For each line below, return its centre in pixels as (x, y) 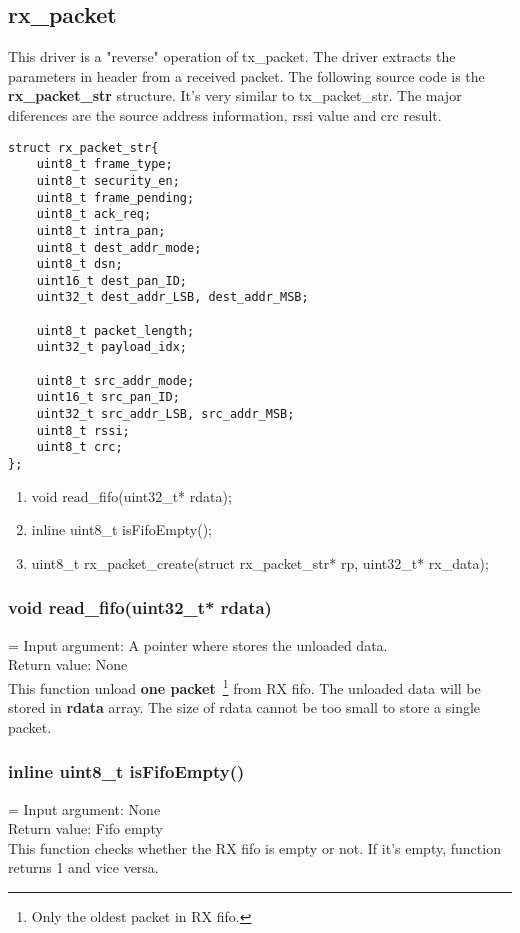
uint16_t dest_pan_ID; (111, 280)
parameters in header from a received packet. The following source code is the (246, 75)
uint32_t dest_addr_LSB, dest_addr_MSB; (172, 297)
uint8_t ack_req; (94, 214)
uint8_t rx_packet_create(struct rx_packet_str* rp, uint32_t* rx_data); (260, 562)
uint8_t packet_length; (115, 330)
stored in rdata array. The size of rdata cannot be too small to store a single (244, 707)
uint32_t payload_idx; (111, 347)
